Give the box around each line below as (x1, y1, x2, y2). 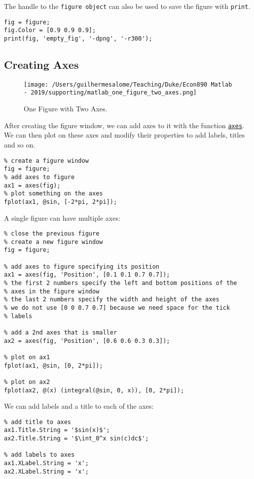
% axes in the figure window (4, 287, 100, 295)
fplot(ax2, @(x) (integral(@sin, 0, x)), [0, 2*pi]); (4, 386, 184, 394)
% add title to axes (4, 418, 72, 426)
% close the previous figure (4, 230, 100, 238)
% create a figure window (4, 157, 89, 164)
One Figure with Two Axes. (24, 103, 108, 114)
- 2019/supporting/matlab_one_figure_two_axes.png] (24, 89, 197, 96)
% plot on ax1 (4, 353, 50, 361)
